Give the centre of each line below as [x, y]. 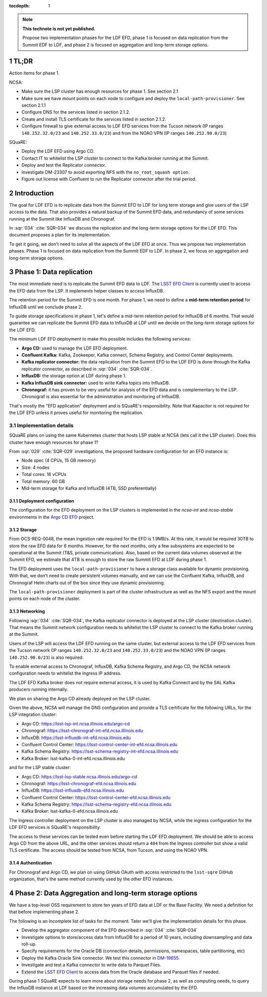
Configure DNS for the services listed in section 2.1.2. [76, 112]
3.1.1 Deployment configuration [42, 501]
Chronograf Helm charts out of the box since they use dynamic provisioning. [87, 583]
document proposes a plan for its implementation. [60, 235]
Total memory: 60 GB [43, 481]
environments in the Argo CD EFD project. [52, 517]
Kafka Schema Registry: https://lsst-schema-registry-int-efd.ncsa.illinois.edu [100, 752]
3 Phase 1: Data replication [51, 272]
